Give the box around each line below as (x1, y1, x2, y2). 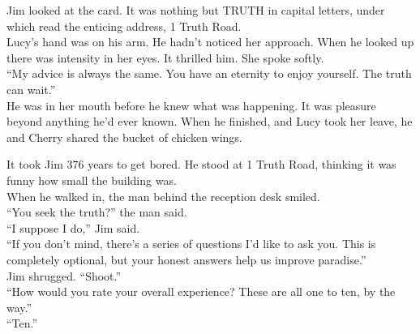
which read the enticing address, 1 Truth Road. (6, 17, 242, 34)
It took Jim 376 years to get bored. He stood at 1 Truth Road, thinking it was (6, 156, 396, 173)
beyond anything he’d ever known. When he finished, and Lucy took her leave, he (6, 113, 413, 130)
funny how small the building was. (6, 171, 177, 188)
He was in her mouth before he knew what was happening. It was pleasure (6, 96, 376, 113)
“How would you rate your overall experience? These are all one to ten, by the (6, 283, 396, 300)
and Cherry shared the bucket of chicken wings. (6, 128, 242, 145)
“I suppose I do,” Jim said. (6, 219, 140, 236)
